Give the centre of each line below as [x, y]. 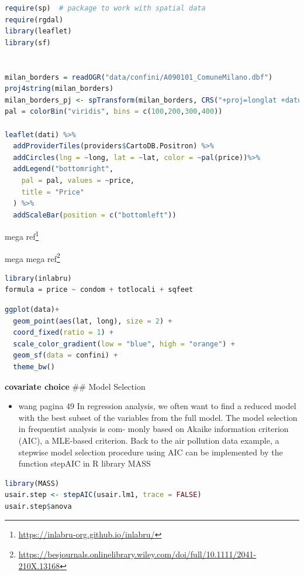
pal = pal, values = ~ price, [78, 180]
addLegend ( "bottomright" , [63, 169]
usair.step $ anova [38, 506]
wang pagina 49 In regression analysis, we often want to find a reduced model [157, 406]
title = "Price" [53, 192]
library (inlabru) [38, 278]
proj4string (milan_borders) [59, 89]
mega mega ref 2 [32, 257]
